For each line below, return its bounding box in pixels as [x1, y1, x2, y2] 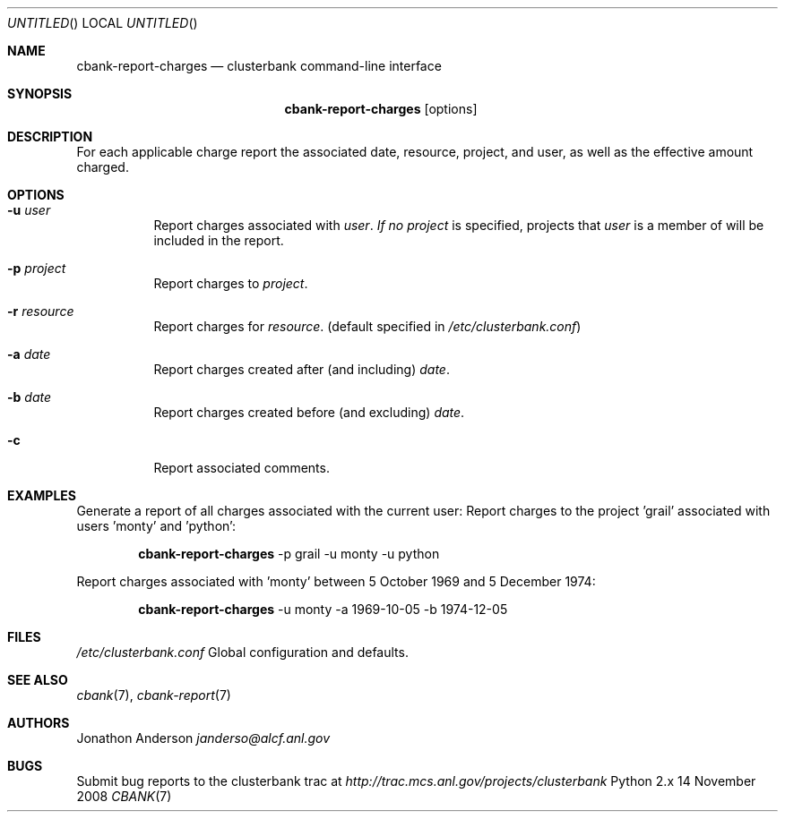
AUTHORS [7, 715, 70, 730]
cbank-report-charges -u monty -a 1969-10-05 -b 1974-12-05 [138, 601, 508, 617]
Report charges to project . [153, 276, 308, 291]
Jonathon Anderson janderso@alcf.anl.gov [76, 730, 331, 746]
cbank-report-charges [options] [284, 101, 478, 116]
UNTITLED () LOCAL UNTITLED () [7, 15, 198, 30]
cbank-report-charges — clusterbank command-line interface [76, 58, 442, 73]
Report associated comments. [153, 460, 330, 475]
